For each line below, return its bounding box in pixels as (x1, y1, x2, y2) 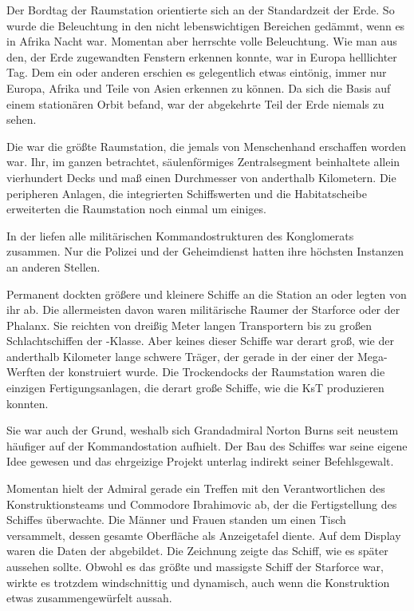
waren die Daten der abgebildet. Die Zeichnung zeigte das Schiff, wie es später (6, 542, 388, 559)
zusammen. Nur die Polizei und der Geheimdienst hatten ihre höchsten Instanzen (6, 243, 404, 260)
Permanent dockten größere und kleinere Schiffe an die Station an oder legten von (6, 285, 407, 302)
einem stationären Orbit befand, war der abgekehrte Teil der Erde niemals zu (6, 95, 384, 112)
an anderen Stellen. (6, 258, 101, 275)
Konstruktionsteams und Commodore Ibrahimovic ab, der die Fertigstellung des (6, 495, 397, 512)
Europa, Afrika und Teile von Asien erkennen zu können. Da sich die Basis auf (6, 79, 391, 96)
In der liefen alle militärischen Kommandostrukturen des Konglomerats (6, 227, 354, 244)
